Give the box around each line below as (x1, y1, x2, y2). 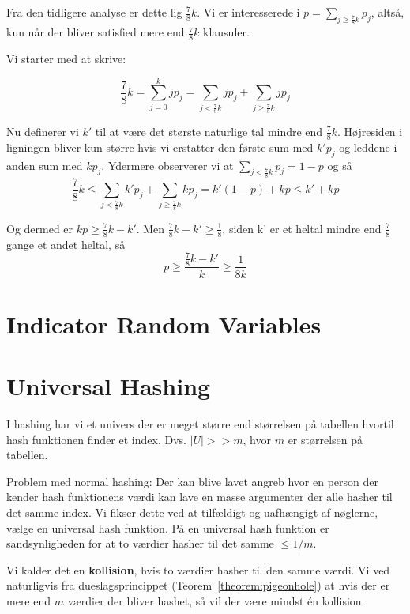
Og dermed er (6, 220, 73, 236)
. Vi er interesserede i (197, 4, 300, 20)
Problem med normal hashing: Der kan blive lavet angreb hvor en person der (6, 473, 379, 489)
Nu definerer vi (6, 122, 79, 139)
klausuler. (203, 24, 250, 40)
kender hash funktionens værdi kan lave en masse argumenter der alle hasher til (6, 488, 393, 505)
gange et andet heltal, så (6, 235, 126, 252)
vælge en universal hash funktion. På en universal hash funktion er (6, 519, 329, 536)
